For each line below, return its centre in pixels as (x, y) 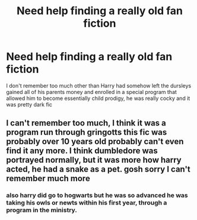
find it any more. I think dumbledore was (82, 151)
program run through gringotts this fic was (87, 132)
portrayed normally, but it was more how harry (94, 160)
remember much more (48, 179)
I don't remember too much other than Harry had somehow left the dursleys (99, 85)
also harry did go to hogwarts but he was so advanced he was (97, 195)
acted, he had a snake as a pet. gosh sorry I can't (99, 169)
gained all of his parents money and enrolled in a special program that (91, 92)
